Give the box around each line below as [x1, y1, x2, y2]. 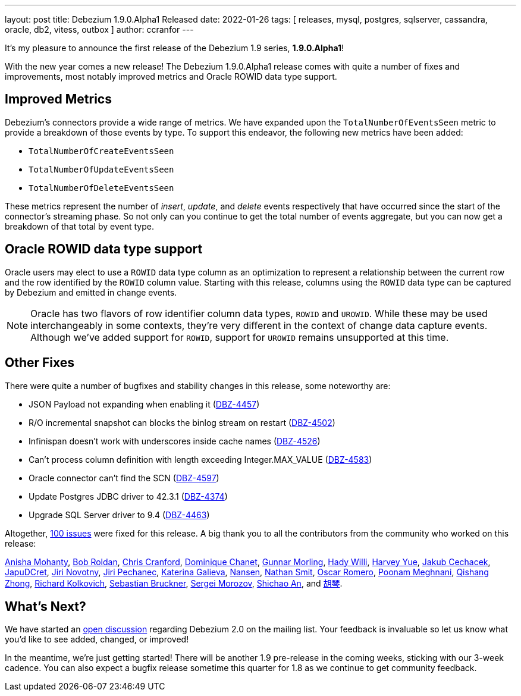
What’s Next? [5, 598, 86, 614]
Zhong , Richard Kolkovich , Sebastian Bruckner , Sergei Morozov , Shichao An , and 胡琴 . [5, 578, 343, 588]
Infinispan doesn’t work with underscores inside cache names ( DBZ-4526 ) [29, 435, 321, 446]
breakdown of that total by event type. [5, 221, 154, 231]
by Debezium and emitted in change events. [5, 287, 177, 297]
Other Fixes [5, 355, 75, 371]
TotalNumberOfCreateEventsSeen [29, 146, 174, 156]
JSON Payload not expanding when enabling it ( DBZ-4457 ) [29, 399, 260, 409]
